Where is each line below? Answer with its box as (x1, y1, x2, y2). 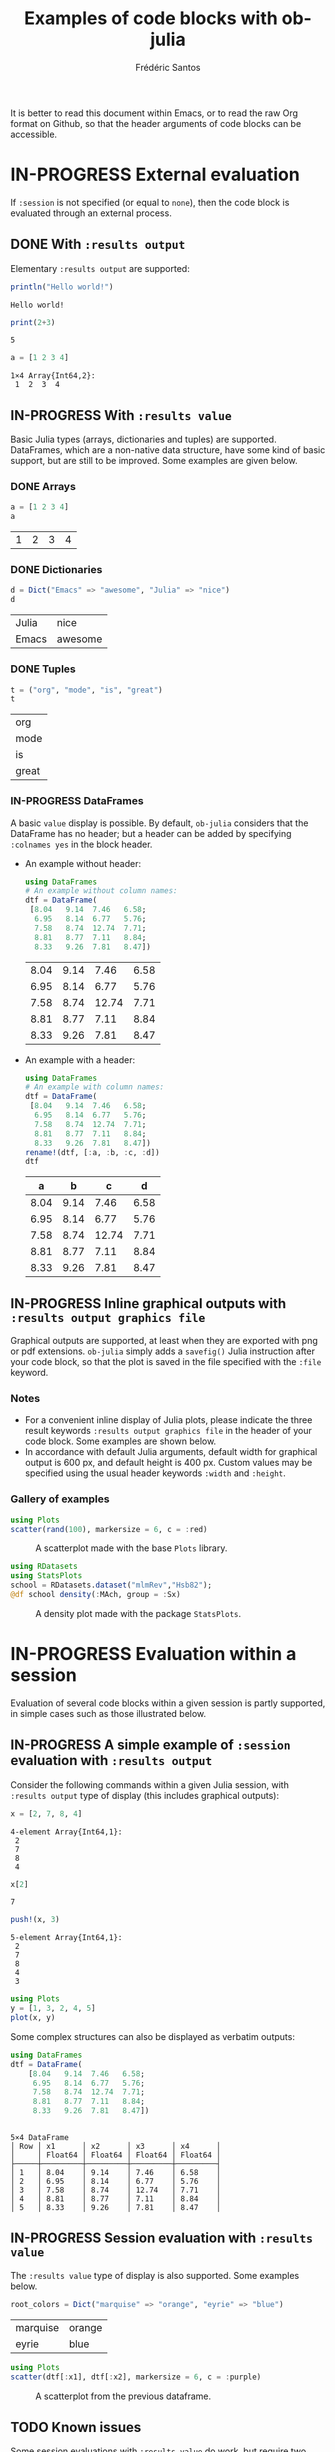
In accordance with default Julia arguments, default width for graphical (24, 1446, 318, 1458)
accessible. (10, 128, 58, 140)
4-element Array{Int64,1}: (10, 1827, 123, 1837)
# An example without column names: (24, 886, 178, 896)
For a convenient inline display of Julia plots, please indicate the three (24, 1414, 313, 1426)
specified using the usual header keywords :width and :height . (24, 1467, 287, 1479)
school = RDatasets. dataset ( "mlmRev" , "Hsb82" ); (10, 1580, 213, 1591)
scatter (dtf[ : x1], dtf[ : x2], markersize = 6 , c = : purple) (10, 2372, 262, 2382)
